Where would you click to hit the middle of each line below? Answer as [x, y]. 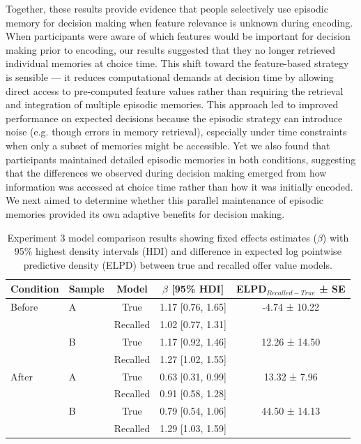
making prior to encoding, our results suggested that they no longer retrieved [171, 49]
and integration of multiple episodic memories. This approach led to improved [172, 104]
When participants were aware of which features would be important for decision [178, 36]
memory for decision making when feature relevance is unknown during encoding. [179, 22]
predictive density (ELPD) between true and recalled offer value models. [178, 264]
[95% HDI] [198, 289]
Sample [86, 289]
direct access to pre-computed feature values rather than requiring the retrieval [175, 90]
